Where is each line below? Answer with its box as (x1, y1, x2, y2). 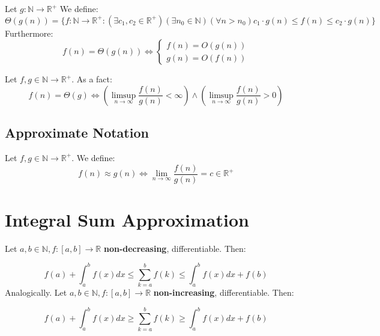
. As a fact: (71, 73, 112, 85)
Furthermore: (5, 26, 53, 39)
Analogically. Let (5, 286, 67, 299)
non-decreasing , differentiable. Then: (103, 242, 246, 254)
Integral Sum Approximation (5, 207, 249, 231)
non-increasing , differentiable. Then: (153, 286, 294, 299)
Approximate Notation (5, 123, 149, 142)
